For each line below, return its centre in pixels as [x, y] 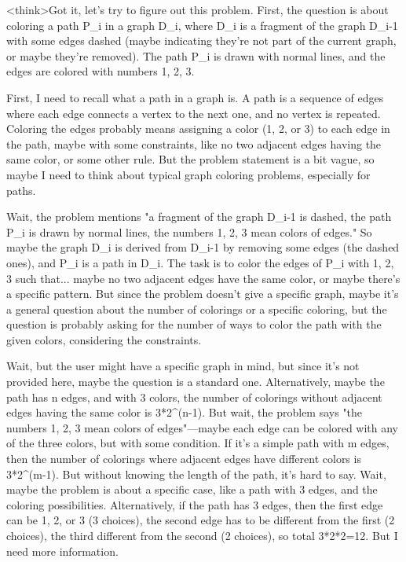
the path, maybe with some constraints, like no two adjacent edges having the [194, 143]
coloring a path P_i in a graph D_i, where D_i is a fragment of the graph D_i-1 [202, 25]
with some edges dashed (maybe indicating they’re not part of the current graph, [201, 40]
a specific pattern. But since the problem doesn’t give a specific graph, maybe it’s [203, 294]
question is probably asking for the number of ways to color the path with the [194, 324]
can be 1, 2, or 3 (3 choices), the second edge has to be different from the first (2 [201, 520]
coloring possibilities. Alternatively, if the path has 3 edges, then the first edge [195, 504]
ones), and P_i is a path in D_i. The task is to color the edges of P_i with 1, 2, [200, 262]
